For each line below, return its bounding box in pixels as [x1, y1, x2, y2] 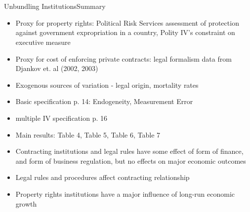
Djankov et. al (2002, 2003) [15, 63, 98, 73]
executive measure [15, 36, 71, 47]
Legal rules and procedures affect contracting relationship [15, 172, 190, 182]
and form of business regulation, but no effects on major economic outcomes [15, 155, 246, 166]
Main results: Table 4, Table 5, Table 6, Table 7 [15, 129, 161, 140]
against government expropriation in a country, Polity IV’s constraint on [15, 27, 235, 37]
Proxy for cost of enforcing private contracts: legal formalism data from [15, 53, 232, 64]
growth [15, 198, 37, 209]
